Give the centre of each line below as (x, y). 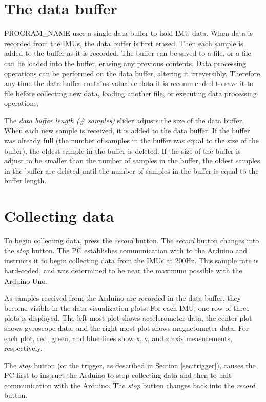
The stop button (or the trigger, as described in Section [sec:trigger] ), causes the (130, 365)
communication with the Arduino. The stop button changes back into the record (130, 385)
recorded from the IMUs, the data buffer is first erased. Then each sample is (124, 43)
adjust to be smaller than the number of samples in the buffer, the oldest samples (132, 161)
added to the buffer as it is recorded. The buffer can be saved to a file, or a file (128, 53)
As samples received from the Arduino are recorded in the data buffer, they (123, 298)
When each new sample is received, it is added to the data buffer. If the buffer (127, 130)
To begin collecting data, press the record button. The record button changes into (132, 240)
